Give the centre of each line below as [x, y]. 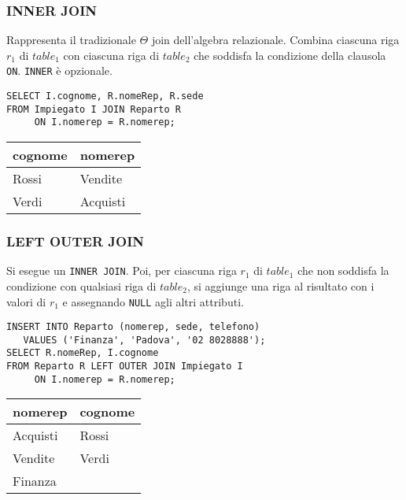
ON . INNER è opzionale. [59, 70]
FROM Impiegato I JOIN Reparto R [94, 109]
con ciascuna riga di [111, 55]
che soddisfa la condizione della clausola [290, 55]
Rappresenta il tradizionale [71, 40]
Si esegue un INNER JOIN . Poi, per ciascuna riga [122, 270]
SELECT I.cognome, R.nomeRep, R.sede [105, 96]
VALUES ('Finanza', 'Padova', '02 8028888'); [144, 340]
